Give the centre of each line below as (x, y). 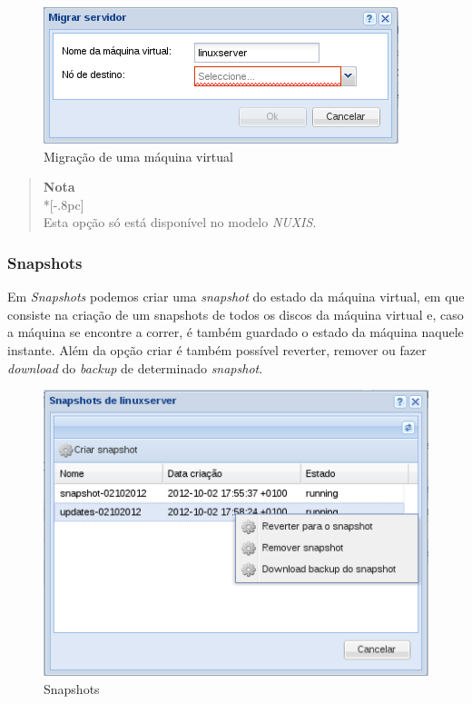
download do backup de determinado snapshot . (135, 367)
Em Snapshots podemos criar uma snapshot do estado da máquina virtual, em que (236, 297)
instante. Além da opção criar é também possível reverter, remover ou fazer (217, 349)
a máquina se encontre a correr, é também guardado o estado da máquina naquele (236, 332)
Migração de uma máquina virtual (138, 156)
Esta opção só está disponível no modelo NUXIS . (180, 222)
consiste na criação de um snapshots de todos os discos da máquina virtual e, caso (236, 314)
